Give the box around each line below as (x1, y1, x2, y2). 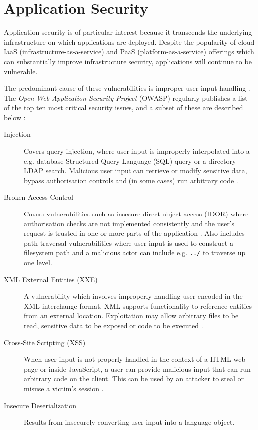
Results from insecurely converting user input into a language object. (24, 417, 235, 427)
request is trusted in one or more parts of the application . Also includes (24, 228, 245, 238)
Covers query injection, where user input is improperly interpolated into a (24, 146, 250, 156)
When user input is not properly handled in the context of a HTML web (24, 354, 246, 364)
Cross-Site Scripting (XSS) (4, 337, 86, 347)
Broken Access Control (4, 192, 73, 202)
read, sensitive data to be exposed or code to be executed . (24, 320, 203, 331)
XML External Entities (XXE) (4, 274, 98, 284)
